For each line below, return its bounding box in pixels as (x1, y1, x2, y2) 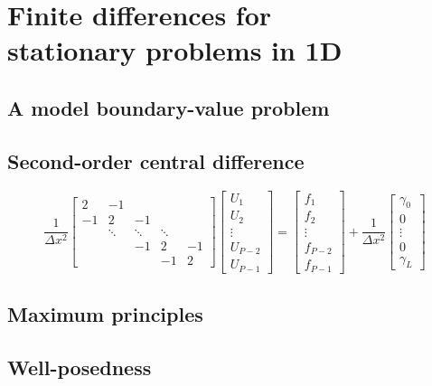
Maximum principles (7, 299, 203, 327)
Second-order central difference (7, 146, 305, 174)
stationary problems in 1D (7, 32, 343, 69)
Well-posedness (7, 353, 152, 381)
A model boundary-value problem (7, 93, 330, 121)
